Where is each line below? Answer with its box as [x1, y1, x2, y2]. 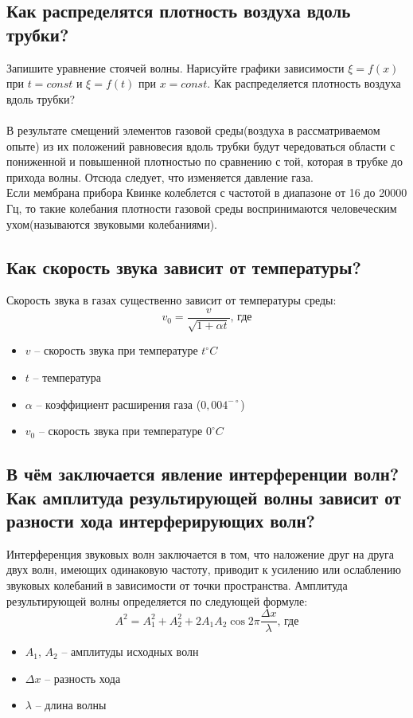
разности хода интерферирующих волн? [6, 508, 315, 532]
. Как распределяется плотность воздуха [207, 75, 401, 92]
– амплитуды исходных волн [61, 643, 199, 660]
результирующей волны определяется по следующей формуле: [6, 592, 308, 609]
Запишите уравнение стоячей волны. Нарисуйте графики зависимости [6, 59, 345, 76]
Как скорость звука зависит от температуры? [6, 254, 361, 279]
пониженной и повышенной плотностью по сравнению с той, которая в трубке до [6, 153, 403, 170]
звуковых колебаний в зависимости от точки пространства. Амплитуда [6, 576, 348, 593]
